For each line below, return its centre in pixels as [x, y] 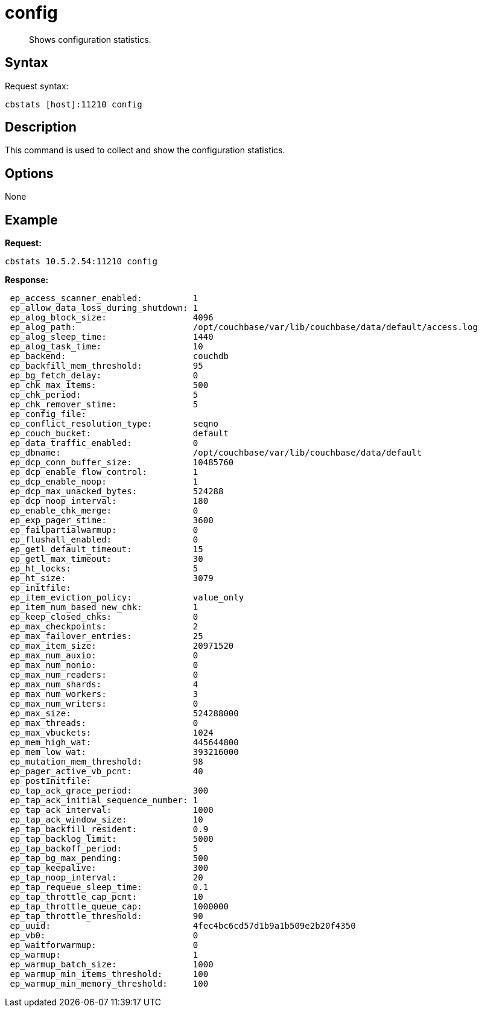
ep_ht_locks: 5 [104, 569]
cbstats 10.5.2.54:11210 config [81, 262]
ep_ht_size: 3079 [112, 578]
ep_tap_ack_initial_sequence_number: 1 [104, 800]
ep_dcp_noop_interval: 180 [109, 501]
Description [41, 127]
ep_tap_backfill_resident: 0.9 [109, 829]
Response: [27, 280]
